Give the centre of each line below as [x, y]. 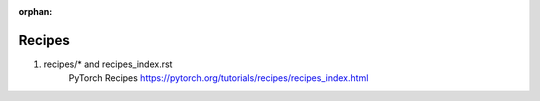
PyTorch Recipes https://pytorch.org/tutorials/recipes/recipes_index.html [218, 78]
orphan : [35, 11]
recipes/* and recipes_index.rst [108, 64]
